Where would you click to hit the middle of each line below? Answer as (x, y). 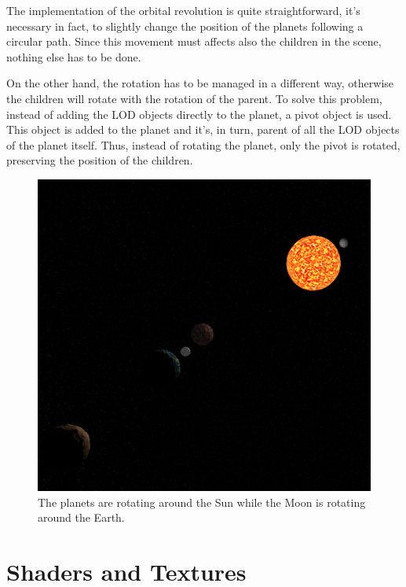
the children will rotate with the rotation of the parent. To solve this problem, (194, 98)
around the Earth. (81, 517)
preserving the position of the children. (100, 160)
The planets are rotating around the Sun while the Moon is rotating (202, 502)
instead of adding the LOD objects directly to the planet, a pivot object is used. (199, 114)
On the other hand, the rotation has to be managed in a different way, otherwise (200, 83)
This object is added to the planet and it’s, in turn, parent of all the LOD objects (203, 129)
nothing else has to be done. (74, 56)
